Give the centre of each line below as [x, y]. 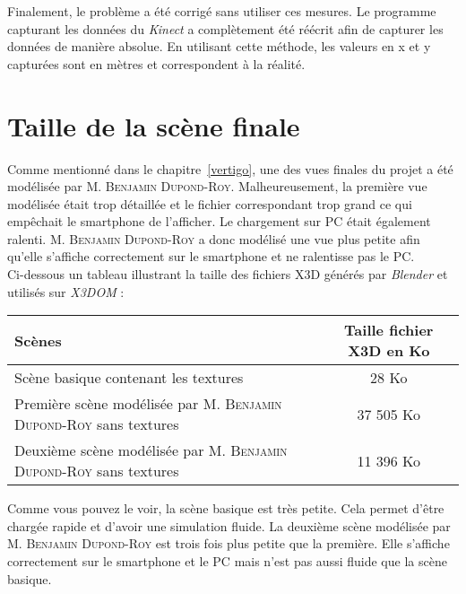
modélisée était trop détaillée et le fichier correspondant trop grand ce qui [210, 203]
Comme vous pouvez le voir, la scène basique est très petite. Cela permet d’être [226, 508]
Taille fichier [389, 330]
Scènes [38, 340]
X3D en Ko [389, 351]
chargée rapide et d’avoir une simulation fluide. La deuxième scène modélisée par [229, 525]
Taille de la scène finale [154, 125]
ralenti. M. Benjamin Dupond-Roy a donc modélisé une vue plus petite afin [214, 238]
